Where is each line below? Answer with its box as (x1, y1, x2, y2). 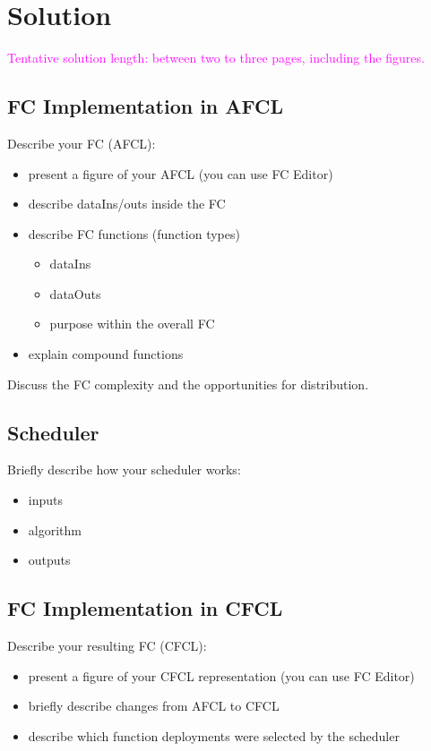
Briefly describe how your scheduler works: (7, 460, 241, 479)
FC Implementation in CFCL (7, 594, 283, 622)
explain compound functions (28, 345, 184, 363)
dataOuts (49, 284, 101, 303)
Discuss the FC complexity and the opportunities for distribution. (7, 374, 369, 393)
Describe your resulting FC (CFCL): (7, 636, 207, 655)
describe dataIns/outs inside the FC (28, 194, 226, 213)
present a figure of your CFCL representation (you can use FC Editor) (28, 666, 415, 685)
